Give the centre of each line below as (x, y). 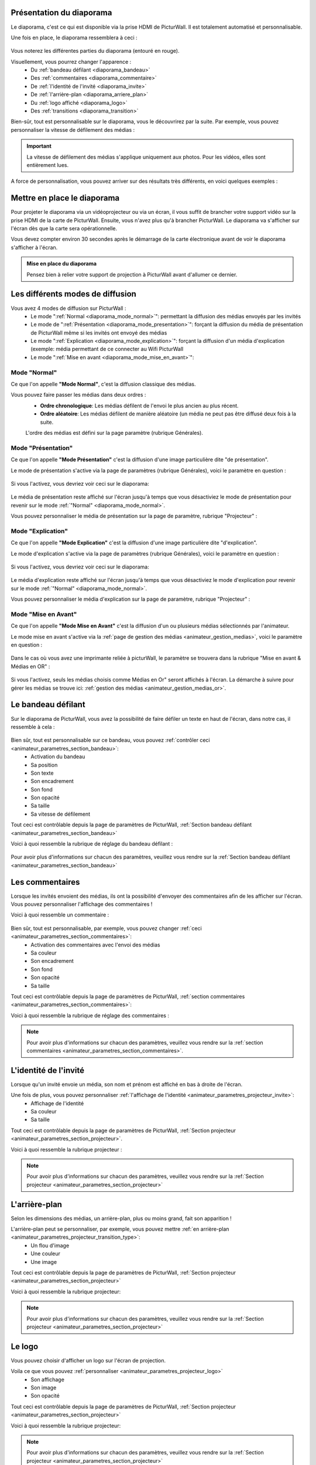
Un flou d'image (50, 1245)
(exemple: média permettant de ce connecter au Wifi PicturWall (107, 349)
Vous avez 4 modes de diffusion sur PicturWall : (68, 308)
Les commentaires (45, 882)
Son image (44, 1388)
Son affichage (47, 1379)
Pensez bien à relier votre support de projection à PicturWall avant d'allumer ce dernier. (132, 274)
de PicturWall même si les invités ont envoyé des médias (99, 333)
